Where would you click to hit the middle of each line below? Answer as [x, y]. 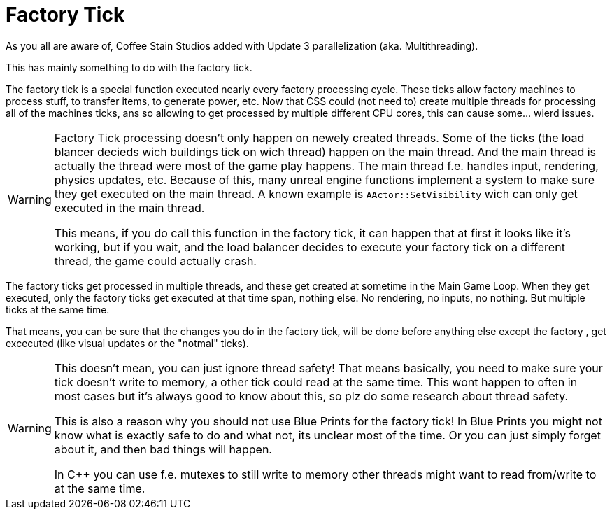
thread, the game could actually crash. [155, 261]
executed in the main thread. [129, 207]
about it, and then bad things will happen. [163, 449]
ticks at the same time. [58, 309]
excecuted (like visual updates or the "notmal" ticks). [127, 343]
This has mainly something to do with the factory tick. [129, 67]
